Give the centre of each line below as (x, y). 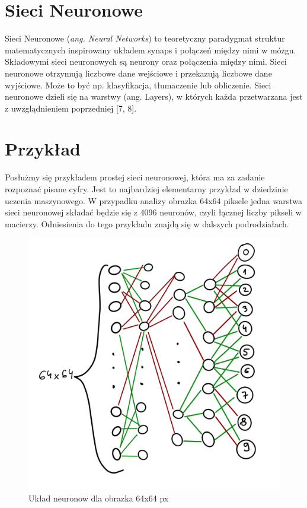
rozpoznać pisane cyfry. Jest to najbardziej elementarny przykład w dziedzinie (146, 189)
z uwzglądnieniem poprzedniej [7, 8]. (71, 108)
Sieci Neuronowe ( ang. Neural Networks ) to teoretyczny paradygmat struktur (145, 38)
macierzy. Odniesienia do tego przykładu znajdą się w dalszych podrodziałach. (147, 223)
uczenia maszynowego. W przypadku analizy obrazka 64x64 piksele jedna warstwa (153, 200)
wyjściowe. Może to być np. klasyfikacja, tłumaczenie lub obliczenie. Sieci (138, 85)
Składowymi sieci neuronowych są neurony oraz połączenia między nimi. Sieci (146, 61)
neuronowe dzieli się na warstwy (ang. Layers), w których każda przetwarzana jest (154, 96)
